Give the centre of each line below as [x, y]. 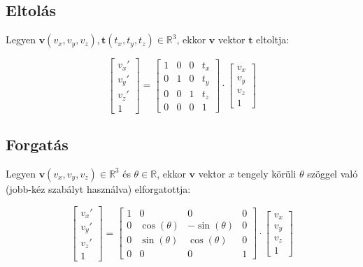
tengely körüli [267, 173]
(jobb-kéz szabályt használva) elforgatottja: [98, 188]
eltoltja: [273, 39]
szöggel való [333, 173]
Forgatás [37, 144]
